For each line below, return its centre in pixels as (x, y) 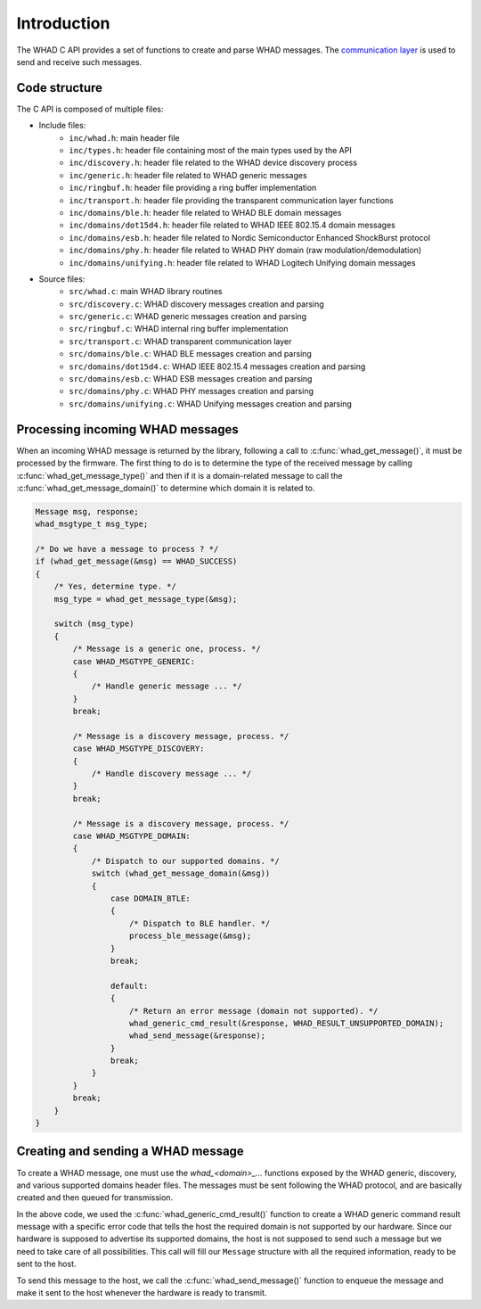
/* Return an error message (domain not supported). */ (254, 1011)
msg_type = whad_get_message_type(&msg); (146, 599)
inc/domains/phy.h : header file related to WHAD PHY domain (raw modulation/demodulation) (245, 251)
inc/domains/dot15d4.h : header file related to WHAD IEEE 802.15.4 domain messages (232, 225)
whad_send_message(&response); (198, 1036)
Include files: (62, 126)
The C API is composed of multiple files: (90, 109)
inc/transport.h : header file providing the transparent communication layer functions (231, 200)
